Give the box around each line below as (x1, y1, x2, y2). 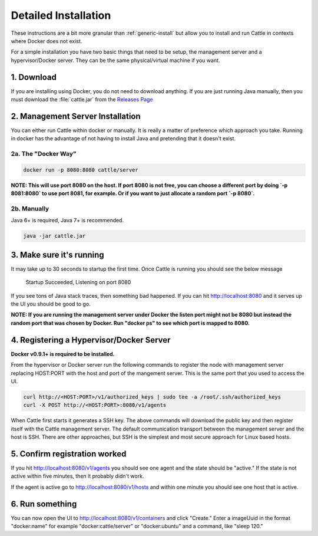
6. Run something (11, 499, 77, 509)
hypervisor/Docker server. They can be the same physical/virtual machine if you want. (11, 57, 220, 64)
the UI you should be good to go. (11, 301, 91, 308)
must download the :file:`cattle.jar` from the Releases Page (11, 96, 153, 103)
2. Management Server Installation (11, 111, 141, 121)
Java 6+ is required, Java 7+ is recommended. (11, 217, 124, 224)
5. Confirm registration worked (11, 449, 127, 459)
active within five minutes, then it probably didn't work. (11, 472, 144, 480)
